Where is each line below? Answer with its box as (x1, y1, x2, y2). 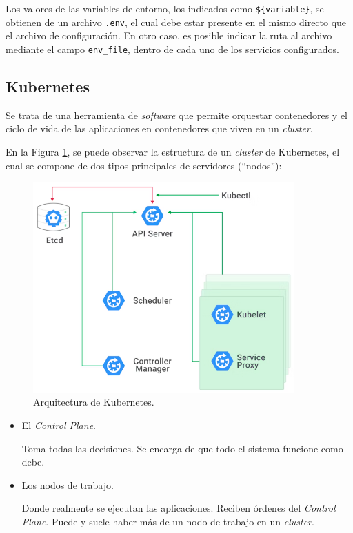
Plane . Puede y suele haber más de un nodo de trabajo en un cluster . (21, 514, 314, 529)
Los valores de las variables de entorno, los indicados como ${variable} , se (6, 1, 324, 15)
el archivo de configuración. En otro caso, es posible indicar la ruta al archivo (6, 28, 332, 43)
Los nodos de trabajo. (21, 477, 114, 492)
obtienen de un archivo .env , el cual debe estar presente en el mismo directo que (6, 14, 347, 29)
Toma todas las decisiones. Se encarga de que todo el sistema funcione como (21, 441, 343, 455)
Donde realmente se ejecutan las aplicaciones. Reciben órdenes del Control (21, 501, 336, 515)
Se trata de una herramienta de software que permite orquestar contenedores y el (6, 107, 348, 122)
